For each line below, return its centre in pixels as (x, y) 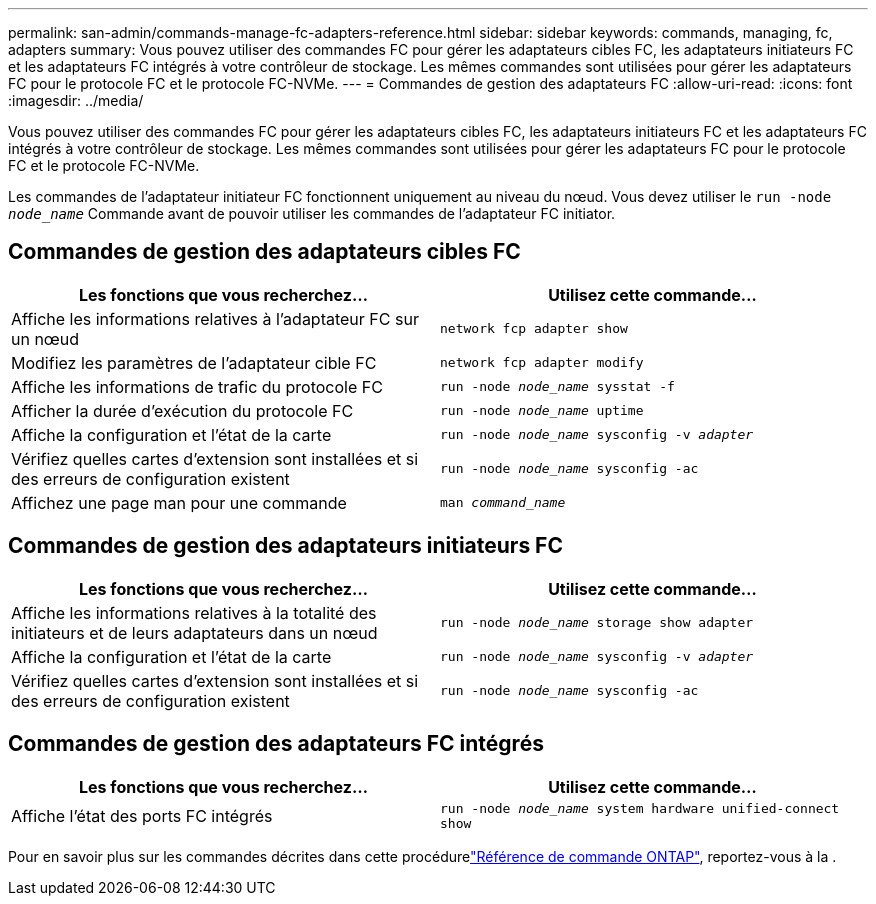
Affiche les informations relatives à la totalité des (194, 612)
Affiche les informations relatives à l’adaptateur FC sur (215, 318)
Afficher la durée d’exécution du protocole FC (182, 410)
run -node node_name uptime (542, 411)
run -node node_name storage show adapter (597, 623)
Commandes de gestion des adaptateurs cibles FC (264, 252)
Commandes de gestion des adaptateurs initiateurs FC (285, 546)
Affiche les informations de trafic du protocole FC (197, 386)
